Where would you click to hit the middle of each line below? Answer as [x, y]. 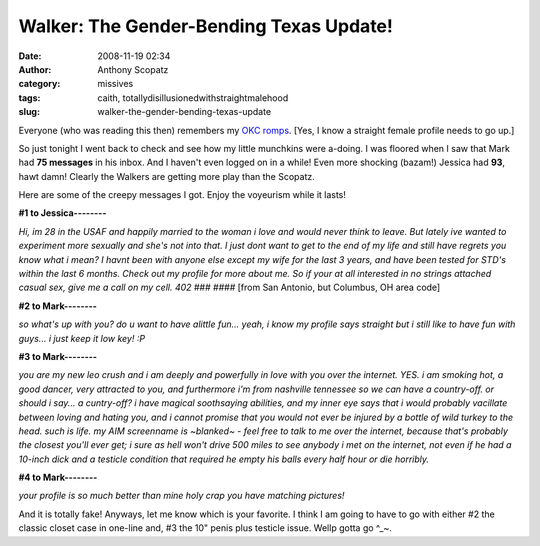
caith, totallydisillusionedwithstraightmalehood [193, 97]
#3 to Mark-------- [58, 356]
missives [115, 84]
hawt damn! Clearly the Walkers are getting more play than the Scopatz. [166, 176]
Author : [35, 69]
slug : [29, 112]
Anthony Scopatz [133, 69]
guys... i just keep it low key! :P [81, 338]
